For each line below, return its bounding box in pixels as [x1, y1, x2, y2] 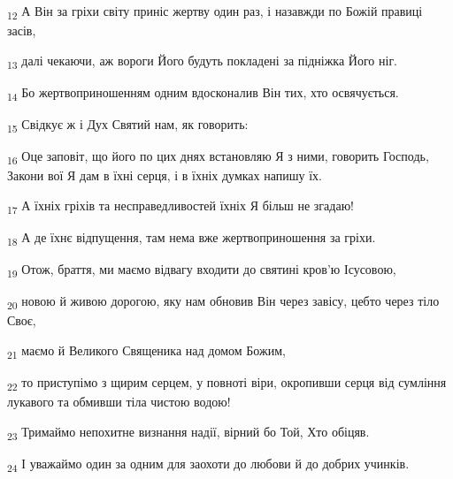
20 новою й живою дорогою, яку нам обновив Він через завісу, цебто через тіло [7, 292, 440, 312]
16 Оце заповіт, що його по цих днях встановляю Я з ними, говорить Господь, [7, 147, 429, 167]
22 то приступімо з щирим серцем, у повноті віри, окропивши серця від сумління [7, 373, 447, 393]
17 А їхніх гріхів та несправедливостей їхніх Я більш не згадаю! [7, 195, 354, 217]
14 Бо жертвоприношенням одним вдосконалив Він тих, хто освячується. [7, 82, 399, 103]
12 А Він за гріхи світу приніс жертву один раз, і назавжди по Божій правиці [7, 2, 423, 22]
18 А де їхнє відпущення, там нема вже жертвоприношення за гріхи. [7, 227, 376, 248]
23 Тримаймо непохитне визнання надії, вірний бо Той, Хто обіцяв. [7, 422, 370, 443]
